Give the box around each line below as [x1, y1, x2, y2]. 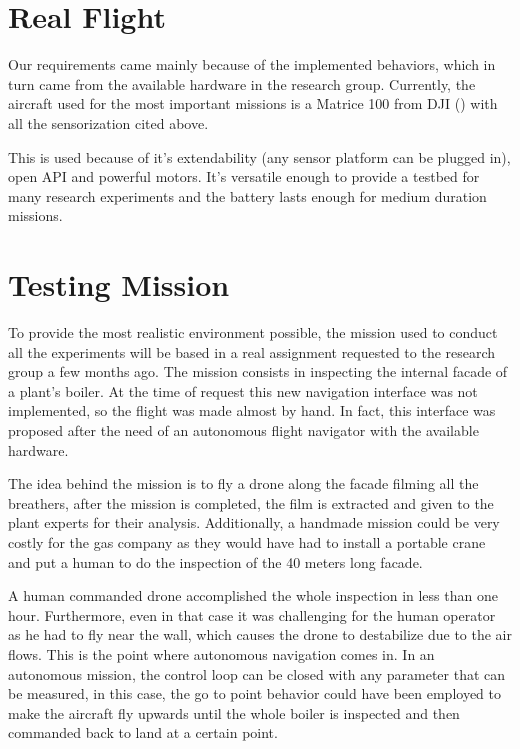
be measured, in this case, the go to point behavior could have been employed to [8, 683, 502, 704]
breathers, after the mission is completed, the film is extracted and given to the [8, 492, 494, 513]
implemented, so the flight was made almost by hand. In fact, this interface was [8, 400, 496, 421]
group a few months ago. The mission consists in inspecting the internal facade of [8, 361, 508, 382]
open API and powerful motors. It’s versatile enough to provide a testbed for [8, 166, 480, 187]
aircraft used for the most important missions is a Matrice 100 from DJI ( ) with [8, 93, 498, 114]
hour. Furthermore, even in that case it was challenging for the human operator [8, 604, 496, 625]
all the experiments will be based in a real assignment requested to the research [8, 341, 496, 362]
